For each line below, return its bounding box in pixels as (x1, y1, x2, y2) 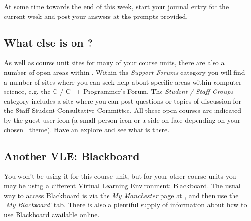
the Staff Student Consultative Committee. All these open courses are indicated (4, 105, 242, 115)
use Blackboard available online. (4, 209, 100, 219)
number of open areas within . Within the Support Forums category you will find (4, 67, 245, 77)
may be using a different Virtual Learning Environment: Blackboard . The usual (4, 180, 241, 190)
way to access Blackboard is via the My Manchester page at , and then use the (4, 190, 239, 200)
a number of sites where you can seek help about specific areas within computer (4, 76, 242, 87)
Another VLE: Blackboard (4, 148, 140, 163)
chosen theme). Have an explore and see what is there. (4, 124, 170, 134)
